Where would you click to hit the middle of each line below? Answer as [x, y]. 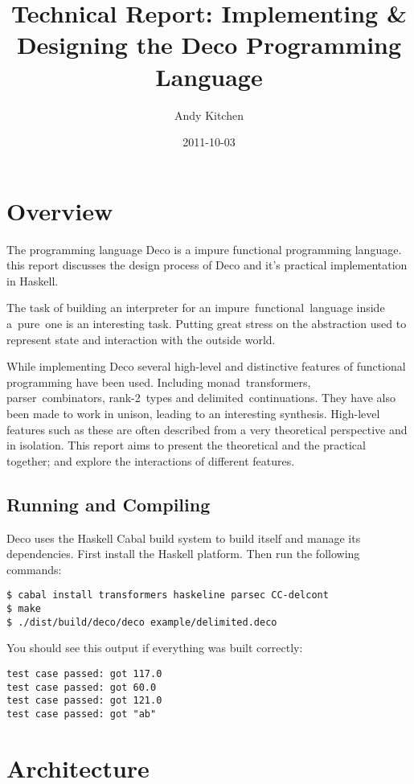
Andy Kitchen [209, 115]
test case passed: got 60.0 [82, 687]
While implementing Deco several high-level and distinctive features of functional [206, 366]
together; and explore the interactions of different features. [151, 460]
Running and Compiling [109, 504]
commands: [34, 569]
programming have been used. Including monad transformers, [159, 382]
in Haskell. [33, 280]
